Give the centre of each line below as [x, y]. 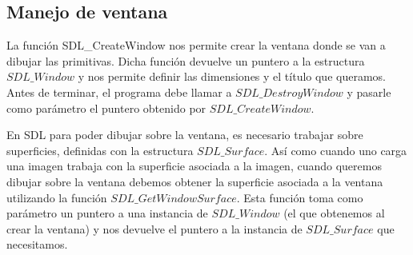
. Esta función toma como [300, 197]
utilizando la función [57, 197]
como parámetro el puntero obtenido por [106, 108]
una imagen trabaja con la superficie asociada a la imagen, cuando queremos [194, 166]
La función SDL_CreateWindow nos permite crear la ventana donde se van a [196, 45]
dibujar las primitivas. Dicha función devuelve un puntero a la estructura [186, 60]
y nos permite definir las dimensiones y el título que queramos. [232, 76]
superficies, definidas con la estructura [100, 150]
